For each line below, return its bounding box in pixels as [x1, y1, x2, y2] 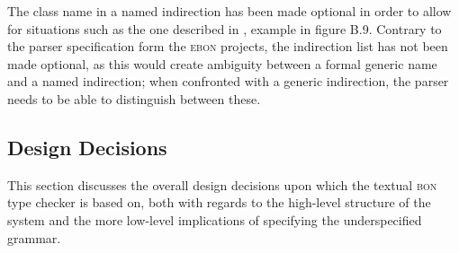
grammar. [7, 228, 61, 247]
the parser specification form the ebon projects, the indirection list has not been [7, 37, 448, 56]
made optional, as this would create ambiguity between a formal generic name [7, 54, 437, 73]
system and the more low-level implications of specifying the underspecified [7, 210, 422, 229]
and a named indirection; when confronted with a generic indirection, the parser [7, 72, 449, 91]
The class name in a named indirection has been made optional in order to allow [7, 2, 452, 20]
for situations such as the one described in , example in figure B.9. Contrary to [7, 19, 442, 38]
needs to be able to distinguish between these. [7, 89, 261, 108]
